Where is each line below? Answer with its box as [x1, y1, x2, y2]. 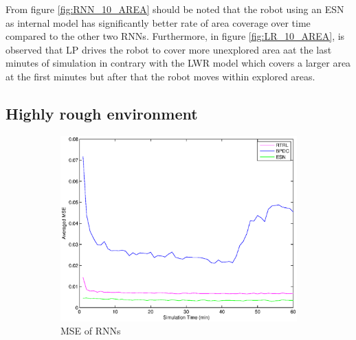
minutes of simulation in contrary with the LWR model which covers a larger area [5, 56, 351, 70]
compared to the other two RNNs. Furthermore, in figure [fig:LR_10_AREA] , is [5, 29, 345, 43]
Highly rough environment [5, 102, 198, 124]
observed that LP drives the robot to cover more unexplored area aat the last [5, 42, 332, 56]
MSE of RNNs [60, 324, 121, 338]
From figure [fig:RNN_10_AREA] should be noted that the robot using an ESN [5, 2, 344, 16]
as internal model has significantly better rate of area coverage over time [5, 15, 311, 30]
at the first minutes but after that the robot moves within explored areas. [5, 69, 315, 83]
